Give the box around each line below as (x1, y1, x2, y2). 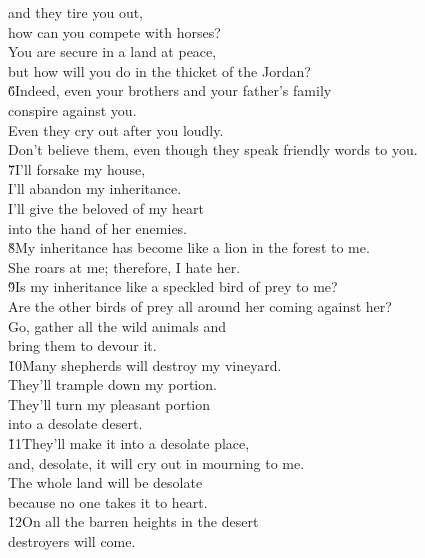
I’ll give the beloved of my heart (8, 197, 205, 218)
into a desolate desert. (8, 413, 143, 434)
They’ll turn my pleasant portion (8, 393, 211, 414)
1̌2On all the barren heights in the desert (8, 511, 259, 532)
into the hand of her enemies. (8, 217, 188, 238)
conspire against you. (8, 99, 137, 120)
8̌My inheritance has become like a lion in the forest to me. (8, 237, 370, 258)
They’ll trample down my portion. (8, 374, 217, 395)
